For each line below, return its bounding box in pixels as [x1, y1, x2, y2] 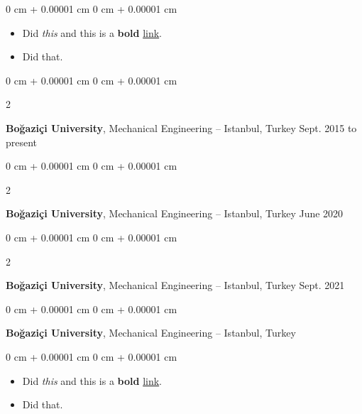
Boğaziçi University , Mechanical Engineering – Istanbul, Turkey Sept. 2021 [6, 278, 345, 293]
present [6, 134, 38, 149]
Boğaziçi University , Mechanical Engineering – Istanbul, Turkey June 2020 [6, 206, 344, 221]
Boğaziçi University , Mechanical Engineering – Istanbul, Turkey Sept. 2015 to [6, 120, 357, 135]
